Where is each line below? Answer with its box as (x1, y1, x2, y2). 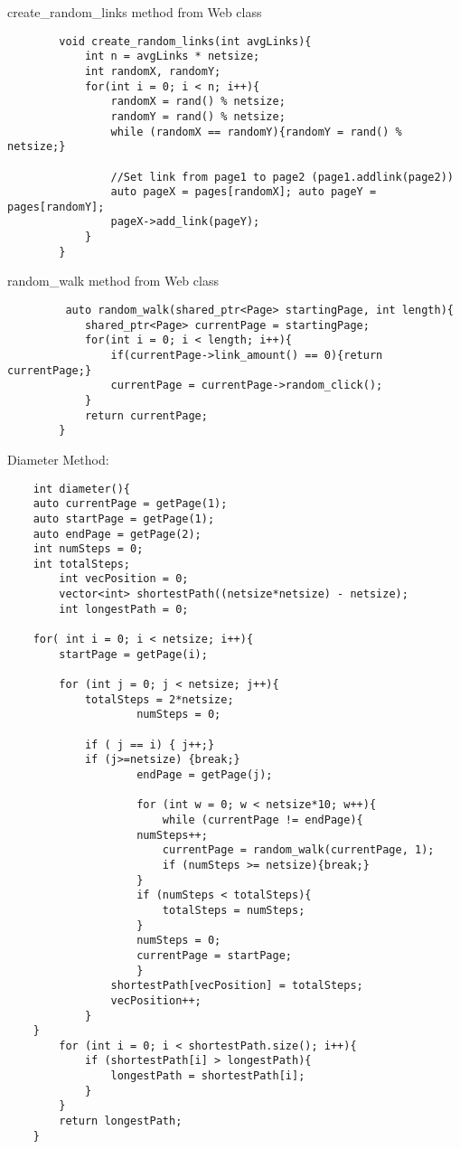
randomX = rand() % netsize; (110, 95, 286, 108)
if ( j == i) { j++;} (84, 738, 215, 751)
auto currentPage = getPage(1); (33, 497, 228, 511)
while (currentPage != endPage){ (162, 813, 363, 826)
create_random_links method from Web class (7, 3, 262, 21)
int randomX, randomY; (84, 64, 221, 78)
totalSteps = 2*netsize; (84, 692, 234, 706)
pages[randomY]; (7, 200, 105, 213)
